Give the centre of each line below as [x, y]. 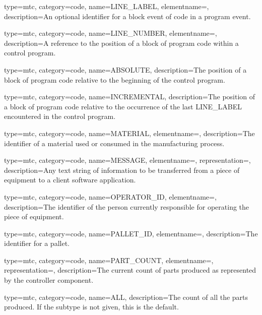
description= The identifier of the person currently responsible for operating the [127, 206]
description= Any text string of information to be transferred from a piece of [122, 170]
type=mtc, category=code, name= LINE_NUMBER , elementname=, [111, 33]
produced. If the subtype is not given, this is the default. [91, 307]
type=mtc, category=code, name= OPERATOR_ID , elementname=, [110, 196]
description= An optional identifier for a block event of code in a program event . [127, 16]
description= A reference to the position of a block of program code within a [121, 43]
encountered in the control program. [60, 116]
